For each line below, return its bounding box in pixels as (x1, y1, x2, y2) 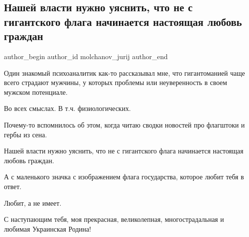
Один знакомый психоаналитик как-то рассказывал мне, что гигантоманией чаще (4, 67, 245, 78)
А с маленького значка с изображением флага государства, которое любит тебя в (4, 172, 244, 182)
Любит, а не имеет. (4, 197, 62, 208)
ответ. (4, 181, 22, 191)
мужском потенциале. (4, 86, 68, 97)
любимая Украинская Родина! (4, 223, 91, 234)
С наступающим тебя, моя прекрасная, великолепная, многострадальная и (4, 214, 224, 224)
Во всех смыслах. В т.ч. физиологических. (4, 103, 131, 113)
